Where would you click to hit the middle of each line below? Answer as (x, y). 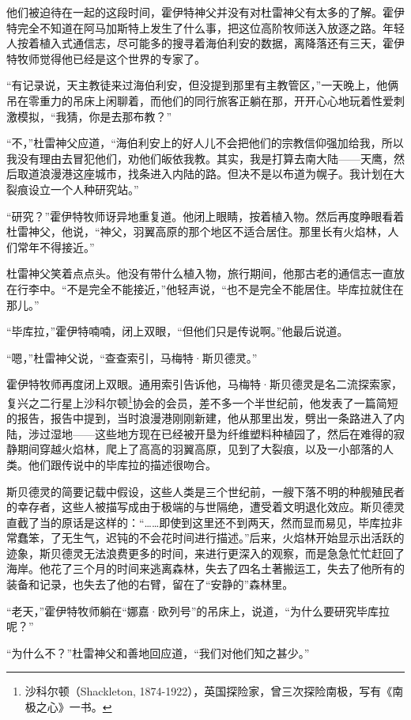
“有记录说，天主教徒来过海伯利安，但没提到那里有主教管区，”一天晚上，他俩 (203, 85)
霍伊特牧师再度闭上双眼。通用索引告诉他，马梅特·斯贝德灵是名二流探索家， (204, 384)
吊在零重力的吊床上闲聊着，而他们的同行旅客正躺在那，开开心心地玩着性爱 (200, 100)
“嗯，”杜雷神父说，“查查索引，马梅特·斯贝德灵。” (132, 357)
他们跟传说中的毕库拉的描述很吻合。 (122, 464)
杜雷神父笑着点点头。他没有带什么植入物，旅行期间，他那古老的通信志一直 (200, 273)
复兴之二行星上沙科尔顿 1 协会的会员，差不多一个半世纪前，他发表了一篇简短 (202, 401)
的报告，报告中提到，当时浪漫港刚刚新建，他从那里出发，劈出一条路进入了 (200, 418)
